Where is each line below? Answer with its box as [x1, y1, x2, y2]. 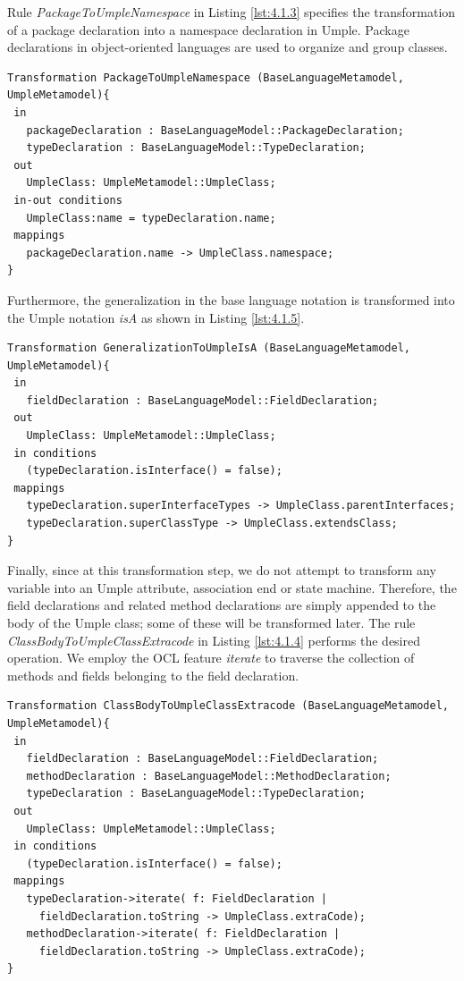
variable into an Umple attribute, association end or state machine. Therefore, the [7, 578, 457, 596]
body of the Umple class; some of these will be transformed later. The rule [7, 613, 416, 631]
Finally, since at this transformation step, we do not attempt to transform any [7, 561, 436, 579]
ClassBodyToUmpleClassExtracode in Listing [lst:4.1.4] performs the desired [7, 630, 421, 649]
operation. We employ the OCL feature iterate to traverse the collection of [7, 648, 415, 667]
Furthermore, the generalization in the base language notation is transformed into [7, 290, 455, 309]
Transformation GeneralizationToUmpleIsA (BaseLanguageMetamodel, [7, 342, 411, 355]
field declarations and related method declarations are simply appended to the [7, 596, 436, 614]
